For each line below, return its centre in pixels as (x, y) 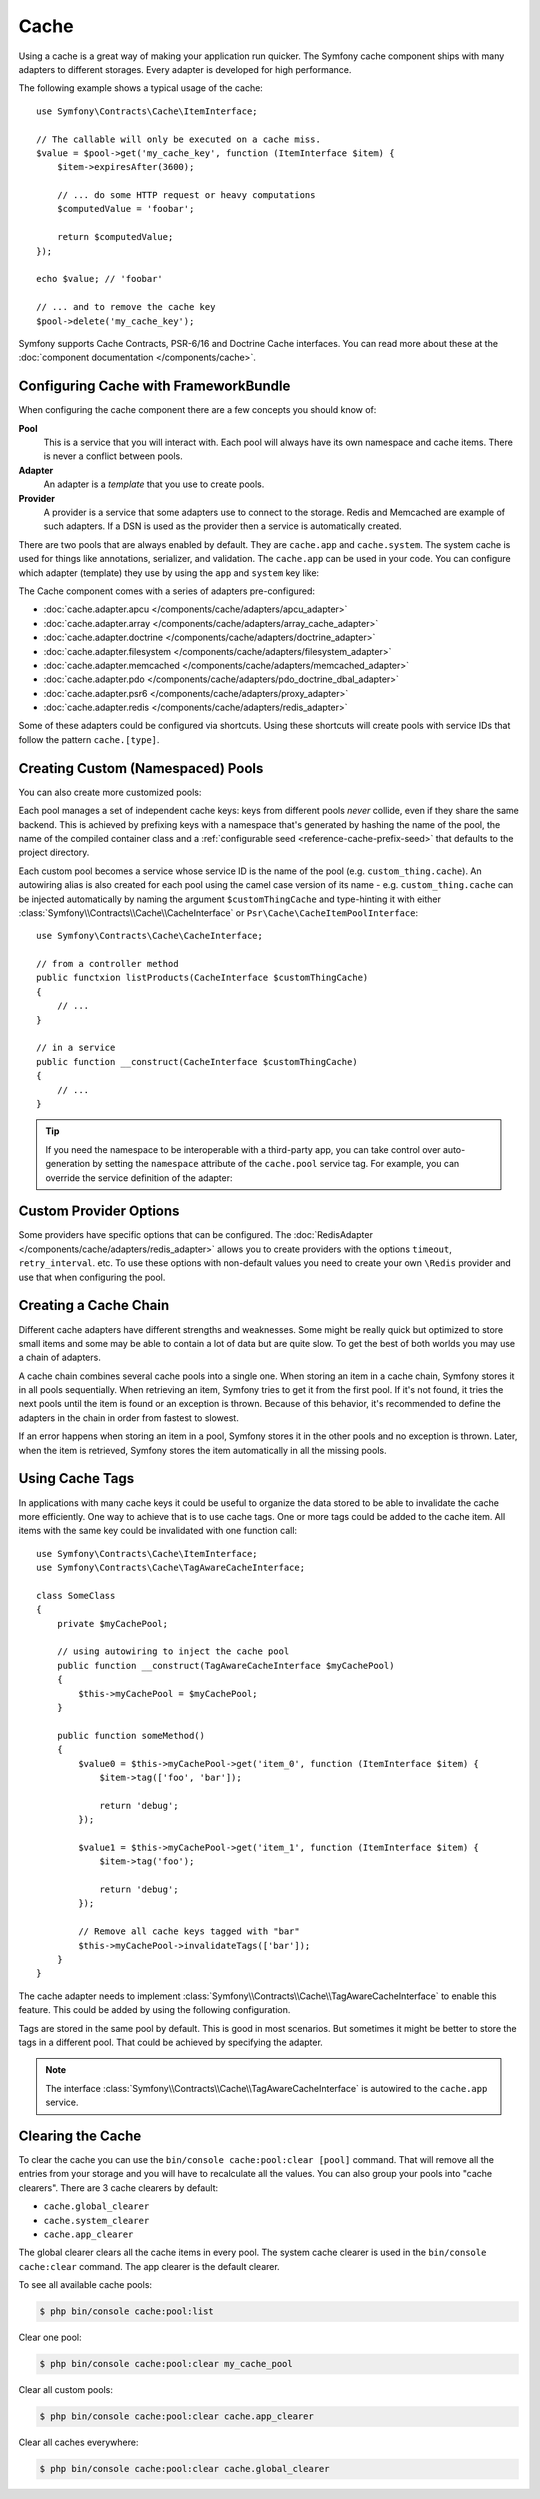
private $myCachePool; (112, 1623)
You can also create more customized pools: (110, 792)
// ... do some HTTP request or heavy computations (186, 195)
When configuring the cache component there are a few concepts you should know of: (197, 410)
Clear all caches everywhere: (78, 2442)
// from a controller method (107, 964)
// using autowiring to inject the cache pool (173, 1651)
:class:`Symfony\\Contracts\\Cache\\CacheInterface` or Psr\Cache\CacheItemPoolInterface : (218, 912)
